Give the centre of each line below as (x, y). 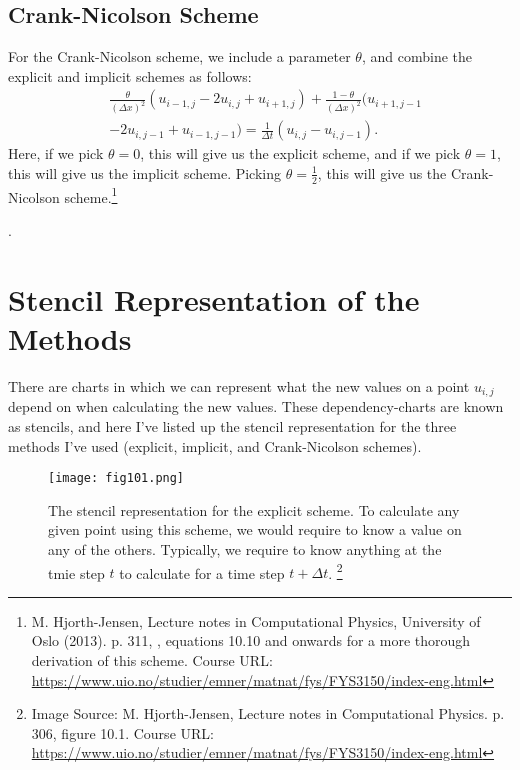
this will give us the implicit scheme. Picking (145, 172)
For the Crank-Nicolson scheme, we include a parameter (179, 56)
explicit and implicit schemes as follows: (130, 75)
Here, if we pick (56, 153)
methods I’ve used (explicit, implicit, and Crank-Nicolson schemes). (215, 445)
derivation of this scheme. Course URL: (152, 660)
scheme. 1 (91, 195)
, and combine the (416, 56)
